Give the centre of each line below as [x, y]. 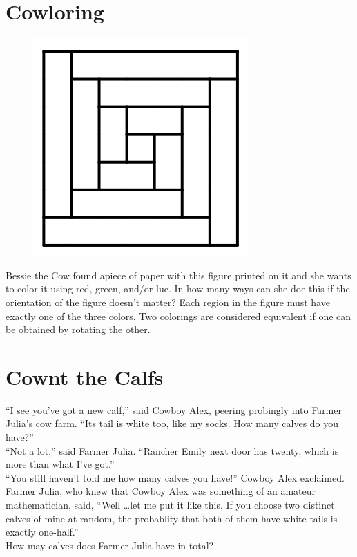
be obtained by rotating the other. [78, 329]
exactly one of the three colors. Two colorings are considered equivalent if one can [178, 315]
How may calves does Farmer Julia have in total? [110, 545]
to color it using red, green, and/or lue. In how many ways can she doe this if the [178, 289]
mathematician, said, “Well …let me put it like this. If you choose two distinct [170, 504]
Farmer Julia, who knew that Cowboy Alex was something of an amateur [161, 491]
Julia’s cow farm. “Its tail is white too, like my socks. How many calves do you [172, 423]
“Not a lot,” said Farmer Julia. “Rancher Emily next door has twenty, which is [172, 450]
